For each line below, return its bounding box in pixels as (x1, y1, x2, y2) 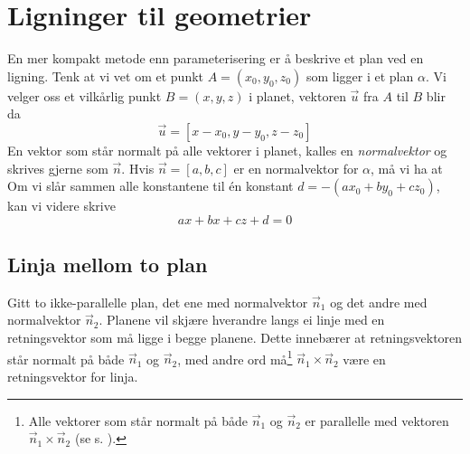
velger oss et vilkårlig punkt (7, 86, 162, 105)
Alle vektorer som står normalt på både (28, 411, 248, 430)
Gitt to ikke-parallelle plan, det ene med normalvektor (7, 292, 308, 311)
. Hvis (121, 158, 155, 177)
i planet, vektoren (249, 86, 346, 105)
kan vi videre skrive (7, 196, 116, 215)
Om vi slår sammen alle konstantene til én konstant (7, 176, 294, 195)
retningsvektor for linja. (7, 366, 138, 385)
